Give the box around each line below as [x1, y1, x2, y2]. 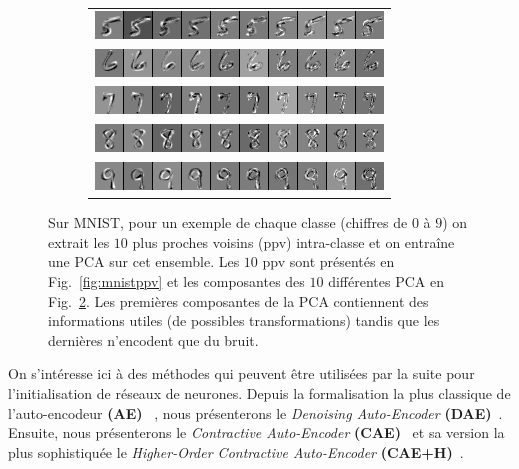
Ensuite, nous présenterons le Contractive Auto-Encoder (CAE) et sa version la [8, 422, 505, 443]
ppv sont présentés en [262, 251, 395, 272]
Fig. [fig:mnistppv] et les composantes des [48, 271, 305, 291]
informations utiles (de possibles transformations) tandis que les [48, 310, 440, 331]
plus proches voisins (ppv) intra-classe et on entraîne [132, 231, 455, 252]
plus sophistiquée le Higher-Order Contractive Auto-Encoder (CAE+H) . [8, 441, 464, 462]
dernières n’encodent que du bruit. [48, 329, 259, 350]
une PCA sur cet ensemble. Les [48, 251, 240, 272]
